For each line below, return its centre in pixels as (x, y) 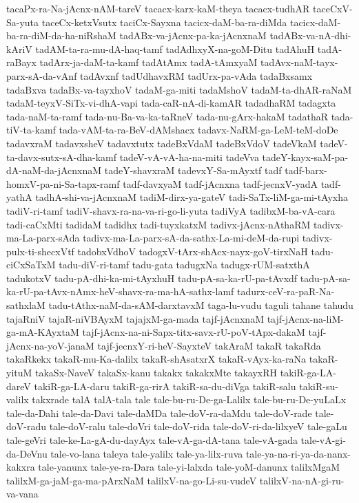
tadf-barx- (306, 170)
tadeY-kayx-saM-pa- (305, 157)
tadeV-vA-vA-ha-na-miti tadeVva (189, 157)
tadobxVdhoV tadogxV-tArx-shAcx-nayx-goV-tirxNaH (193, 251)
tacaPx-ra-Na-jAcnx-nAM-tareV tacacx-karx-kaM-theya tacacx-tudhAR (158, 8)
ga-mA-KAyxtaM (43, 332)
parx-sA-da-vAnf (42, 75)
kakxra (21, 467)
